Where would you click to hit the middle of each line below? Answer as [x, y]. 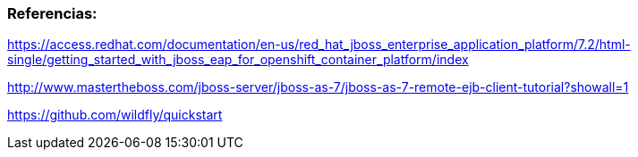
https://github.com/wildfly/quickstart [115, 115]
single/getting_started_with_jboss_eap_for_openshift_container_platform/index [238, 60]
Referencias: [52, 13]
